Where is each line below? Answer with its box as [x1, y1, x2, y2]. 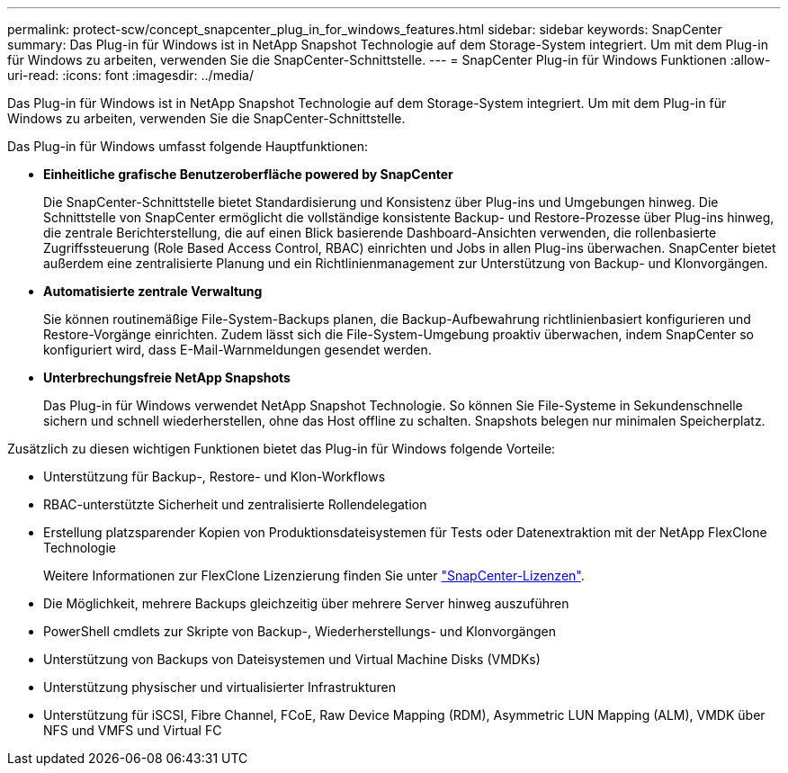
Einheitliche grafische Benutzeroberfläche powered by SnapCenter [43, 166, 453, 182]
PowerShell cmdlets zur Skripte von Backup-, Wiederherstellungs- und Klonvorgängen [43, 624, 556, 639]
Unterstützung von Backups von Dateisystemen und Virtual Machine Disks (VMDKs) [43, 652, 541, 667]
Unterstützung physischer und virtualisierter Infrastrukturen [43, 679, 396, 695]
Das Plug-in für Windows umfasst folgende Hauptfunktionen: [7, 139, 368, 154]
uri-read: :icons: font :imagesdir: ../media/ [7, 67, 254, 83]
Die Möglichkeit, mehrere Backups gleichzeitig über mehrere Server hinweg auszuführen [43, 596, 569, 611]
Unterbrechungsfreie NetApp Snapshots [43, 370, 291, 385]
